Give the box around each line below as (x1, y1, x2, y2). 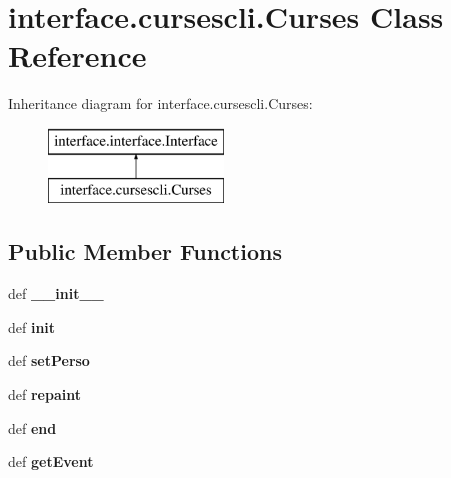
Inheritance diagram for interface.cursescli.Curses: (8, 93, 313, 114)
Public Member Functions (8, 236, 282, 267)
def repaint (8, 384, 81, 405)
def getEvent (8, 451, 94, 472)
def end (8, 417, 57, 438)
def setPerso (8, 350, 90, 371)
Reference (8, 35, 147, 76)
